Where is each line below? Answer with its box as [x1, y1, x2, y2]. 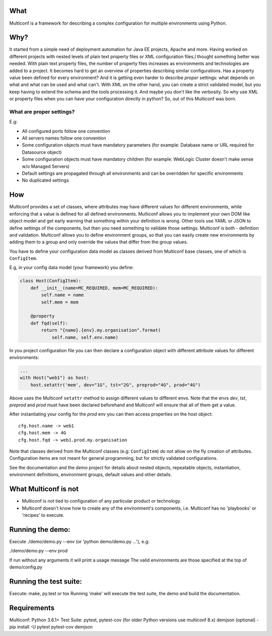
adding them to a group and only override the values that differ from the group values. [9, 239, 188, 245]
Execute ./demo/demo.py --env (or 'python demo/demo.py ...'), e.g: [9, 538, 150, 544]
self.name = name [41, 292, 84, 298]
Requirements [9, 603, 55, 612]
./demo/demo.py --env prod [9, 548, 68, 554]
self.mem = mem [41, 299, 79, 305]
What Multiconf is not [9, 485, 79, 493]
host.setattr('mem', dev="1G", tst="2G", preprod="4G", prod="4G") [30, 382, 201, 388]
